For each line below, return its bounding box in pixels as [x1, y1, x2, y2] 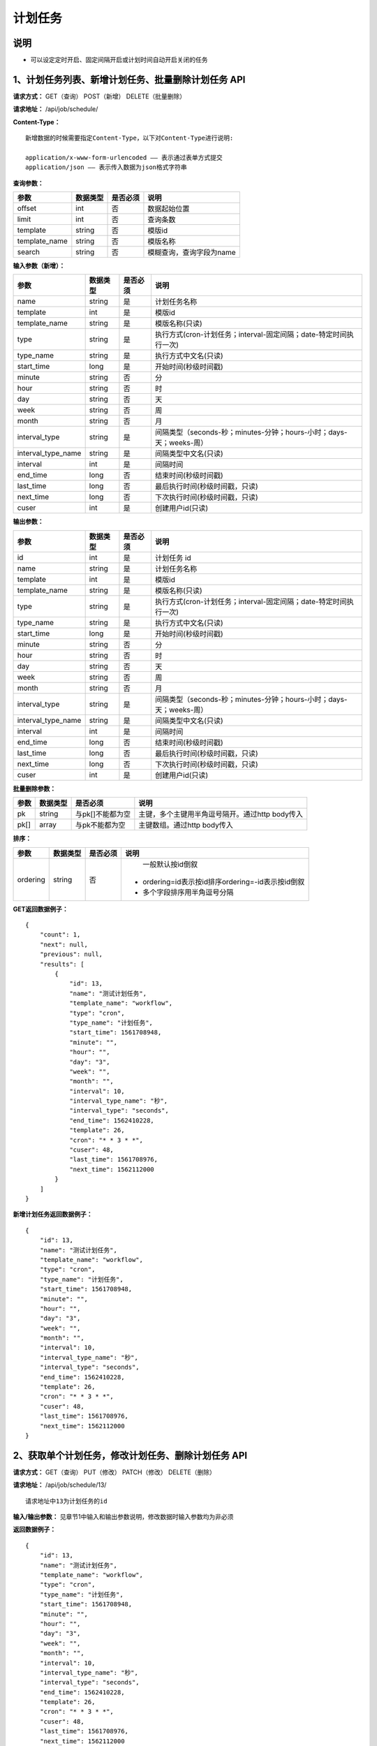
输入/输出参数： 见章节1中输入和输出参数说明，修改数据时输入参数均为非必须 [13, 1513, 234, 1521]
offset [17, 203, 37, 213]
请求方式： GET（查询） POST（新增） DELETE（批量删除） [13, 91, 186, 101]
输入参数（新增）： [13, 262, 66, 270]
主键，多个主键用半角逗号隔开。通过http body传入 [138, 809, 303, 819]
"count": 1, [39, 931, 81, 939]
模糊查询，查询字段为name [147, 248, 237, 258]
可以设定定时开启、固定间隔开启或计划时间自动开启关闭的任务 [30, 56, 208, 64]
